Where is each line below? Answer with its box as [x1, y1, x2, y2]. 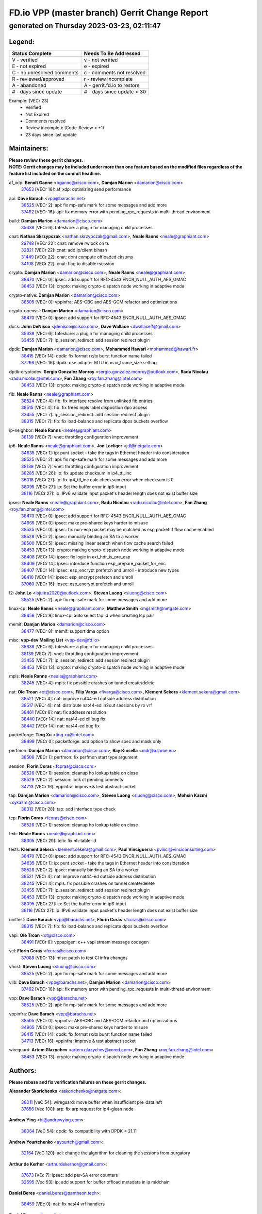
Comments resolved [25, 118, 66, 124]
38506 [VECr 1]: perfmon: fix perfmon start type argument [21, 754, 138, 760]
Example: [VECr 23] [9, 98, 49, 103]
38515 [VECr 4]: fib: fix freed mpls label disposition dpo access [21, 405, 147, 410]
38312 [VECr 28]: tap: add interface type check [21, 806, 116, 812]
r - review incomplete [84, 75, 133, 82]
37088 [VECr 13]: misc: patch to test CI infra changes [21, 955, 128, 961]
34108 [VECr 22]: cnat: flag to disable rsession [21, 261, 115, 267]
